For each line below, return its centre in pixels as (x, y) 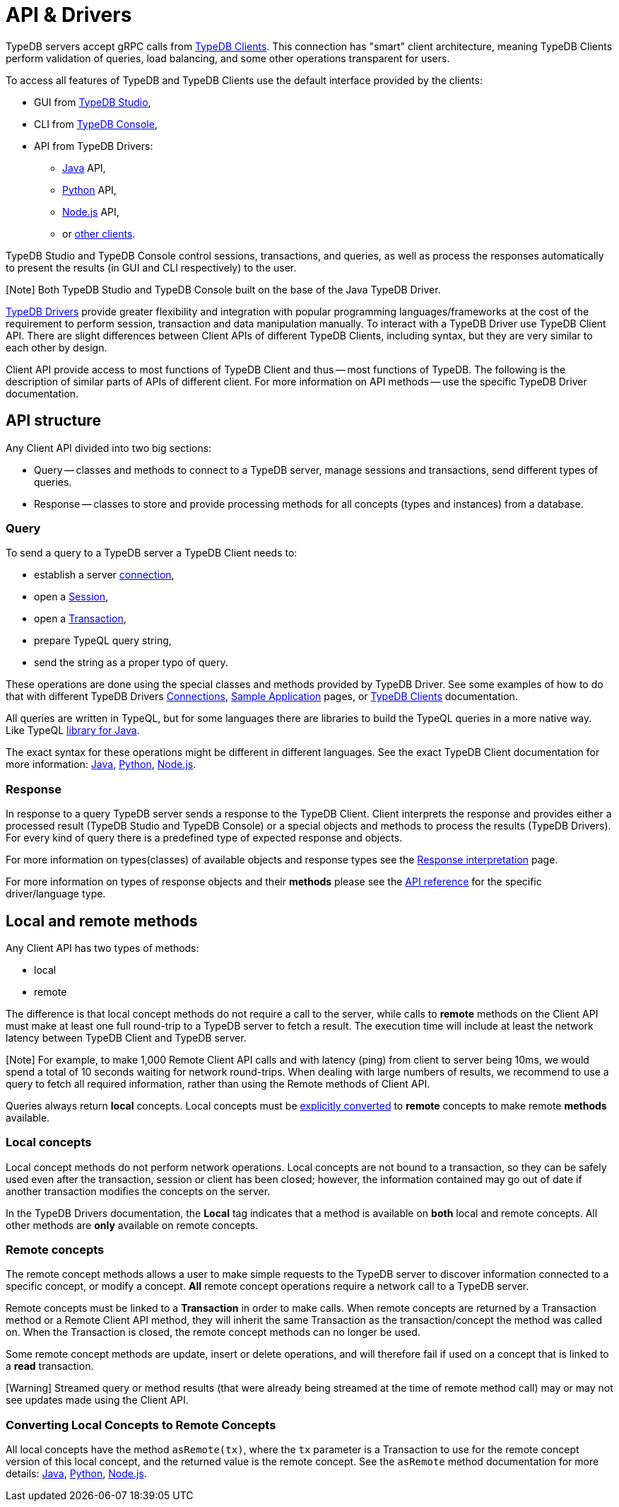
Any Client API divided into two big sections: (109, 448)
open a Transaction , (80, 619)
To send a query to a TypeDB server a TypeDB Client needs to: (152, 553)
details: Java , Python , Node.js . (76, 1474)
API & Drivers (69, 15)
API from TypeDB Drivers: (94, 146)
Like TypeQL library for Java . (73, 731)
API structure (53, 421)
